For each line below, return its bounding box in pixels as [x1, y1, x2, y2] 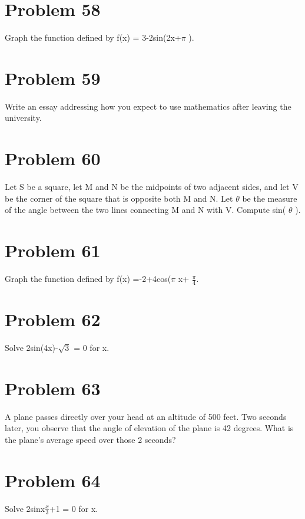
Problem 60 [5, 146, 101, 170]
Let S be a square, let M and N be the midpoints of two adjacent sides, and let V [5, 180, 299, 193]
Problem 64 [5, 468, 101, 492]
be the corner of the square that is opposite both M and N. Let [5, 192, 233, 204]
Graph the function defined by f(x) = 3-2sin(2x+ [5, 31, 181, 44]
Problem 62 [5, 307, 101, 331]
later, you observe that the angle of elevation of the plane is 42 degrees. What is [5, 422, 294, 434]
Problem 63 [5, 376, 101, 400]
